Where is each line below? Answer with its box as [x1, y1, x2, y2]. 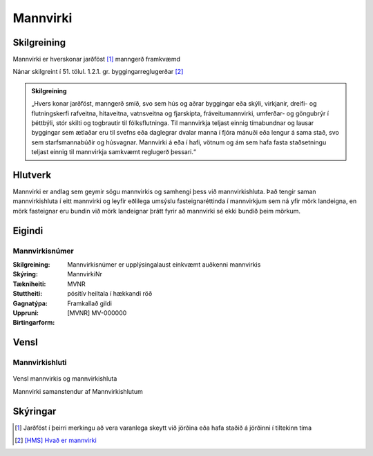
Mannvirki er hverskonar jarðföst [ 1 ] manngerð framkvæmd [12, 55, 181, 64]
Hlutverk [12, 169, 52, 181]
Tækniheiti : [12, 280, 46, 288]
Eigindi [12, 225, 44, 236]
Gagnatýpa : [12, 299, 48, 307]
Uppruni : [12, 308, 39, 317]
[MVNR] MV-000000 [67, 308, 127, 317]
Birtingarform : [12, 319, 55, 327]
